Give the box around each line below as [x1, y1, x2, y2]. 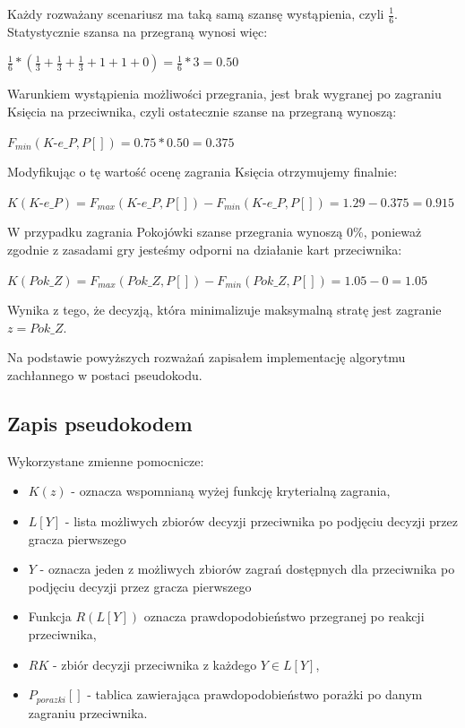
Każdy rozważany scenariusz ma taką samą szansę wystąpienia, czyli [7, 4, 384, 22]
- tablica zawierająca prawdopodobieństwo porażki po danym [87, 685, 423, 704]
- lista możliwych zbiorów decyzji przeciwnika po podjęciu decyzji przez [65, 511, 458, 530]
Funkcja [28, 607, 72, 626]
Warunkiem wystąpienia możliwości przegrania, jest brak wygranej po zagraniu [7, 84, 442, 103]
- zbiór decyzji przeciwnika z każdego [52, 654, 257, 673]
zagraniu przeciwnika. [28, 703, 148, 722]
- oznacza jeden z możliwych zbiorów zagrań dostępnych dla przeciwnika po [39, 559, 455, 578]
